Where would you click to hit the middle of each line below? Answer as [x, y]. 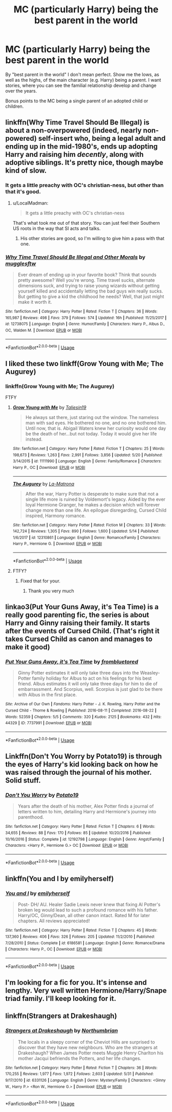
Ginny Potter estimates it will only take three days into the [78, 673]
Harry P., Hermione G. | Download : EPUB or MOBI [57, 544]
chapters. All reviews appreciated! [54, 921]
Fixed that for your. [40, 581]
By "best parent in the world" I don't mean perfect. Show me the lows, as [82, 74]
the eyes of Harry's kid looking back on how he [82, 764]
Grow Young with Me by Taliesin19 [49, 407]
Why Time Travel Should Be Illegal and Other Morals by [76, 257]
